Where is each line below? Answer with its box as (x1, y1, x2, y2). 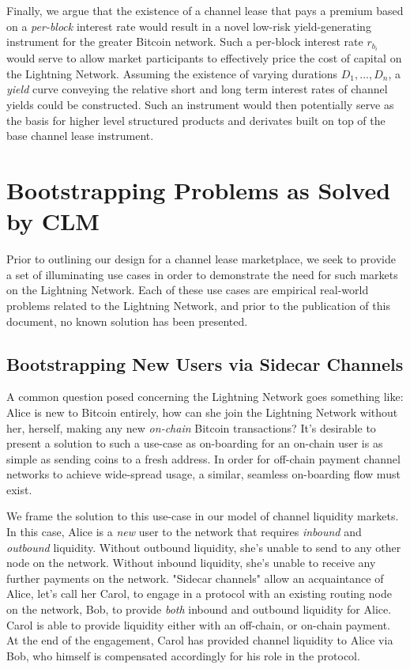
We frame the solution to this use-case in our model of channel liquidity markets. (6, 508, 399, 524)
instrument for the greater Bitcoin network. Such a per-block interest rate (6, 33, 363, 50)
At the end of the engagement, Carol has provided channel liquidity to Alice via (6, 632, 393, 648)
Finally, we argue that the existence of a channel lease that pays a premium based (6, 2, 404, 18)
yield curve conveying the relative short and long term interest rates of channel (6, 81, 388, 97)
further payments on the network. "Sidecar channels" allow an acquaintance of (6, 569, 384, 586)
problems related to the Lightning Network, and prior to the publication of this (6, 297, 390, 313)
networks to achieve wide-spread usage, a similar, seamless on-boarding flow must (6, 466, 401, 482)
